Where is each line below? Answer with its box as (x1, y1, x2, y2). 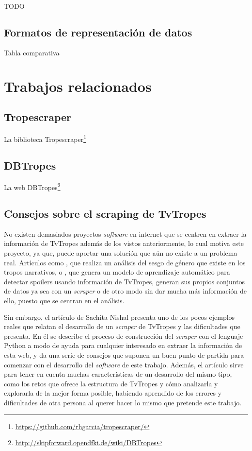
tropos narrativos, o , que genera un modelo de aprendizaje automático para (4, 267, 230, 277)
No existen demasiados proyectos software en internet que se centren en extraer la (4, 228, 247, 239)
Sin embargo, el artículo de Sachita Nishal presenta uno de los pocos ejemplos (4, 312, 235, 322)
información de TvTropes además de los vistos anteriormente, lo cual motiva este (4, 238, 244, 248)
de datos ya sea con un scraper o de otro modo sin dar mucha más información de (4, 286, 247, 296)
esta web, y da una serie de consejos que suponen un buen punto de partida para (4, 350, 244, 360)
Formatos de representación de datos (4, 24, 192, 39)
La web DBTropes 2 (4, 181, 61, 192)
